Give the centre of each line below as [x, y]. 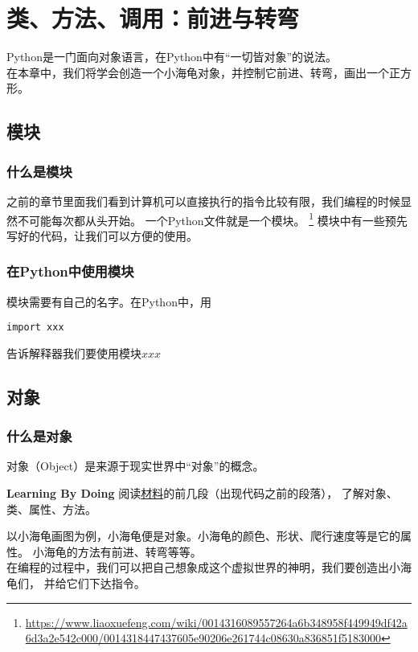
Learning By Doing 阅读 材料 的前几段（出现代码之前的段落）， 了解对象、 [202, 493]
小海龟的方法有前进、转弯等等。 [117, 551]
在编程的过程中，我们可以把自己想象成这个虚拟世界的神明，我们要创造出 [198, 567]
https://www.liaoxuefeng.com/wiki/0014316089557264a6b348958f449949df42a [216, 622]
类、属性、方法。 [51, 508]
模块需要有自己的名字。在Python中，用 [109, 301]
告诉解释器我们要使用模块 [74, 353]
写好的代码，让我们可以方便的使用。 [102, 235]
